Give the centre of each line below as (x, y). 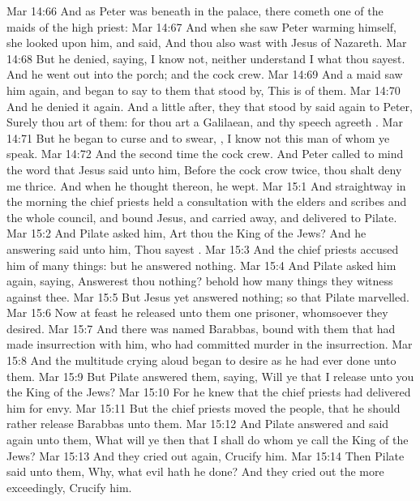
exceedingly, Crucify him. (69, 487)
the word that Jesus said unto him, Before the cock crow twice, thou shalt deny (204, 169)
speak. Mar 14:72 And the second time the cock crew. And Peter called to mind (205, 154)
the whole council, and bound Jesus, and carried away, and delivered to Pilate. (202, 217)
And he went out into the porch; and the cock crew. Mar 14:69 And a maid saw (205, 74)
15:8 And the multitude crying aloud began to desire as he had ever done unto (201, 360)
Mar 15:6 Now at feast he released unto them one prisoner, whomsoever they (197, 313)
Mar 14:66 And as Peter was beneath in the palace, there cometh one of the (195, 11)
